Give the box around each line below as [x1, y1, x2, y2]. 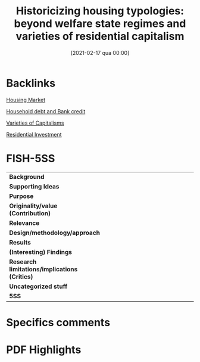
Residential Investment [6, 131, 62, 138]
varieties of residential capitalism [15, 30, 185, 43]
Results [9, 238, 32, 246]
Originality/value [9, 202, 58, 210]
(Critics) [9, 273, 33, 281]
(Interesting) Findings [9, 247, 73, 256]
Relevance [9, 219, 40, 227]
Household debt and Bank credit [6, 107, 86, 115]
